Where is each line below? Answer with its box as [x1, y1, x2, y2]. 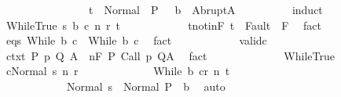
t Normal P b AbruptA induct [88, 2, 323, 17]
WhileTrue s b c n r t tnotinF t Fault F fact [5, 16, 321, 33]
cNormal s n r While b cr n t [5, 63, 230, 79]
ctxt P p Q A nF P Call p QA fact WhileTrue [5, 47, 335, 63]
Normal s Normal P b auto [66, 77, 225, 94]
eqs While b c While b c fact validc [5, 32, 267, 48]
